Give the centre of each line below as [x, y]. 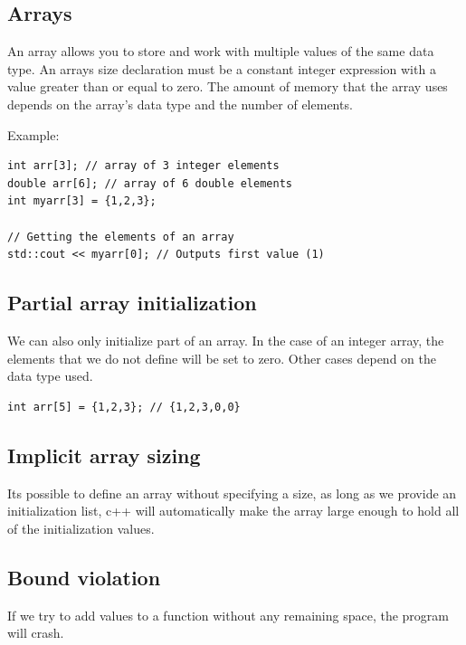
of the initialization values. [81, 528]
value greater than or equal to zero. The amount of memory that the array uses [228, 86]
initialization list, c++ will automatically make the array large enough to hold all [233, 511]
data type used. [50, 376]
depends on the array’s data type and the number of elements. [180, 104]
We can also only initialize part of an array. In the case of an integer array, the [226, 340]
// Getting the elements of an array [121, 237]
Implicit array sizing [104, 455]
